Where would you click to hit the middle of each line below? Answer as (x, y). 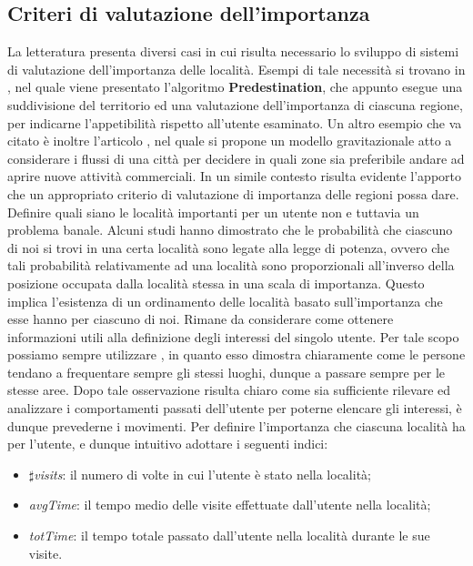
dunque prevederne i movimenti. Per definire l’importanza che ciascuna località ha (236, 425)
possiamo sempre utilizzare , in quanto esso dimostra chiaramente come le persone (236, 354)
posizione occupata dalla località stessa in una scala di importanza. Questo (216, 283)
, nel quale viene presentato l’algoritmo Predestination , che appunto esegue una (235, 87)
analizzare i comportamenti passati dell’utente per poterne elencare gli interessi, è (235, 408)
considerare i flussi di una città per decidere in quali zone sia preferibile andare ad (236, 158)
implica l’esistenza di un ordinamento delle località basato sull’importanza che (225, 301)
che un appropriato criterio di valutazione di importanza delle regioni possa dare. (233, 193)
